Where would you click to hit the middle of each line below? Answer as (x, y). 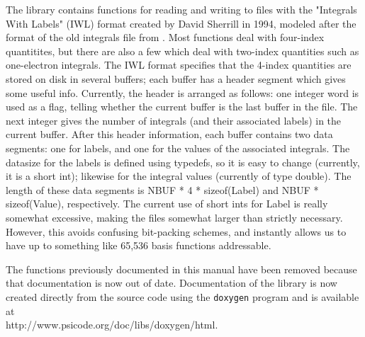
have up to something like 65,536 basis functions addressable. (139, 245)
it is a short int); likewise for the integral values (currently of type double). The (179, 176)
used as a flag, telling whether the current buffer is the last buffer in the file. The (182, 107)
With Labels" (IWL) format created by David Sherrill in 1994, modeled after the (181, 23)
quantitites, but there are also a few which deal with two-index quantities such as (182, 51)
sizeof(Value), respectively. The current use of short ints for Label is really (167, 204)
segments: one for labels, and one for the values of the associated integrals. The (178, 148)
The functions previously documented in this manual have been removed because (181, 269)
